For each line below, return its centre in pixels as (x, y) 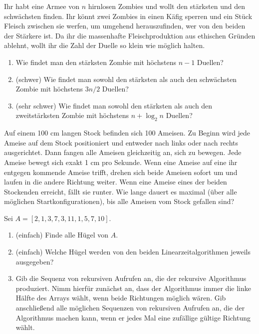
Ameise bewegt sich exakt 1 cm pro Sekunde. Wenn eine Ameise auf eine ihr (121, 162)
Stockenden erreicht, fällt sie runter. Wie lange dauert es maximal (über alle (121, 191)
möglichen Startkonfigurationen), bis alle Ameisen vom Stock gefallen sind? (119, 201)
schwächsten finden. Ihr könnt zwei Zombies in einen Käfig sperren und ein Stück (128, 16)
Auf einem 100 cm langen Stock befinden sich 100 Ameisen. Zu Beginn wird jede (127, 133)
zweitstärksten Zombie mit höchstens (72, 115)
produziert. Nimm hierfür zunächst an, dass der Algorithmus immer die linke (133, 288)
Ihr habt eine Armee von (42, 6)
